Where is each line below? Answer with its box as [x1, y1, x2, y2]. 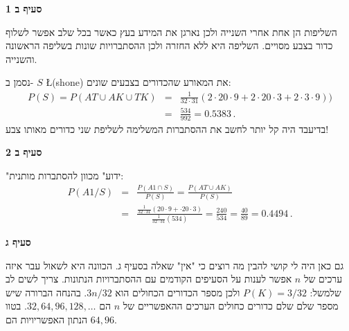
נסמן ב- [6, 75, 34, 89]
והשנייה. [6, 51, 37, 66]
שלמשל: [310, 285, 341, 299]
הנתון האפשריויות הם [6, 312, 88, 327]
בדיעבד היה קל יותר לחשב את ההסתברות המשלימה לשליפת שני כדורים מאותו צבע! [6, 121, 329, 136]
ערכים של [303, 271, 343, 286]
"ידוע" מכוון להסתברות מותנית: [6, 168, 124, 182]
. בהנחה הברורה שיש [6, 285, 87, 299]
